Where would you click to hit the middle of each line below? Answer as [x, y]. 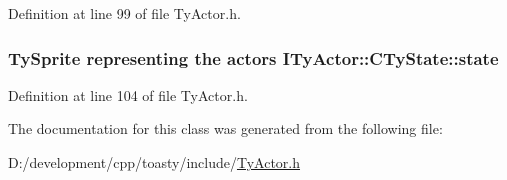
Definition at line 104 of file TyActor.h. [128, 94]
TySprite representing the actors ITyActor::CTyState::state [253, 57]
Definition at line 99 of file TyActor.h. [124, 13]
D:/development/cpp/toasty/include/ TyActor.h [154, 162]
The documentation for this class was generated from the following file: [225, 128]
